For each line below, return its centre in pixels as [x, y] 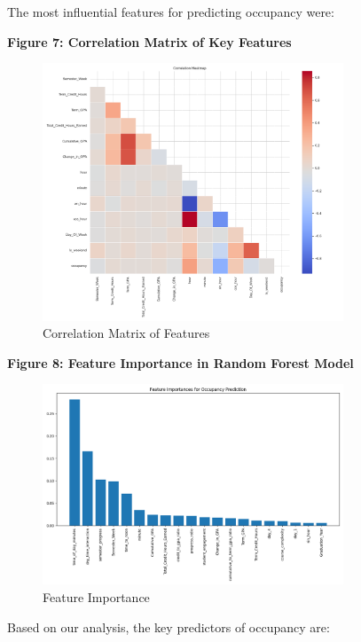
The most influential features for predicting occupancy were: [171, 12]
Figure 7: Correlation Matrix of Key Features [149, 41]
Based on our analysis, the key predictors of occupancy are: [169, 626]
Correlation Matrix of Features [126, 333]
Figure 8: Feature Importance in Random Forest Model [180, 362]
